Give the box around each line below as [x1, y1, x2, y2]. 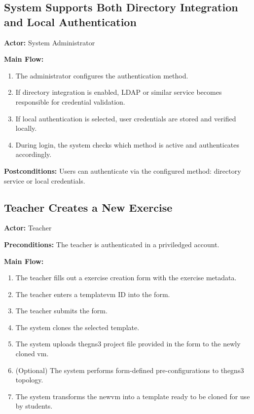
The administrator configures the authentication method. [15, 70, 188, 80]
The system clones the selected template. [15, 322, 140, 332]
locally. [15, 123, 37, 133]
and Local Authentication [4, 14, 137, 29]
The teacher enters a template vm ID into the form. [15, 289, 170, 299]
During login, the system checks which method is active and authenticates [15, 139, 240, 150]
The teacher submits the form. [15, 305, 108, 316]
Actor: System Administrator [4, 37, 95, 47]
